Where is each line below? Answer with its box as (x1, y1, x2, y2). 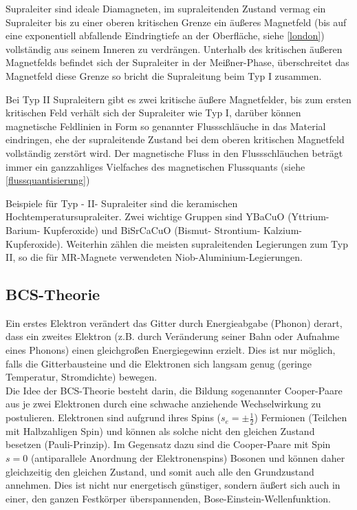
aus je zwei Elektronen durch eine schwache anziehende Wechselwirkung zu (6, 396, 321, 411)
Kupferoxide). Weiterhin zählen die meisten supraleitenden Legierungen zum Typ (6, 236, 348, 251)
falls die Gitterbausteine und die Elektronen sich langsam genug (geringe (6, 356, 312, 370)
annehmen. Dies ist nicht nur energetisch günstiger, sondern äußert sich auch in (6, 478, 340, 492)
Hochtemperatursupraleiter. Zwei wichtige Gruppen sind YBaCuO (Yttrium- (6, 209, 329, 224)
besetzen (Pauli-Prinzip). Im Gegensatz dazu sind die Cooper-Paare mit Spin (6, 437, 331, 451)
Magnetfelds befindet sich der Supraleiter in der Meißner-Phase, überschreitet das (6, 55, 349, 70)
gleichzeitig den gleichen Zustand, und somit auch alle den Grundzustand (6, 464, 314, 478)
